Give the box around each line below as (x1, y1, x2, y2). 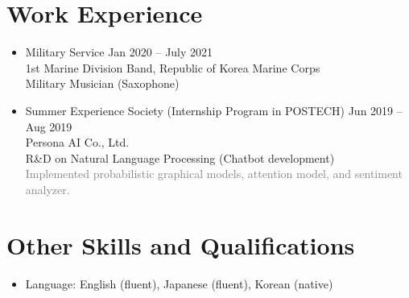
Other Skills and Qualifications (6, 228, 355, 261)
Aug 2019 (25, 118, 72, 135)
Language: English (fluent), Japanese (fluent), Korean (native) (25, 275, 333, 292)
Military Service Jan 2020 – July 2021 (25, 43, 213, 60)
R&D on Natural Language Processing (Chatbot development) (25, 149, 335, 166)
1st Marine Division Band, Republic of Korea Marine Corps (25, 59, 320, 76)
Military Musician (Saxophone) (25, 75, 180, 92)
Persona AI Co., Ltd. (25, 134, 130, 151)
